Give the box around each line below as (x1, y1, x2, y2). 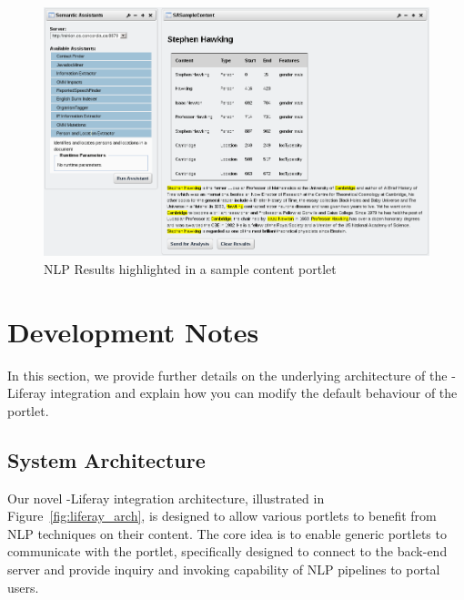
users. (7, 577, 39, 596)
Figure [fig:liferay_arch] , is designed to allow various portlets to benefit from (7, 506, 437, 525)
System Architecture (7, 445, 206, 473)
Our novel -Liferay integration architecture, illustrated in (7, 488, 325, 507)
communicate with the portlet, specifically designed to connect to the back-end (7, 542, 448, 561)
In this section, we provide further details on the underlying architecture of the (7, 365, 448, 384)
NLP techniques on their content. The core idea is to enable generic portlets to (7, 524, 447, 543)
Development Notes (7, 312, 259, 350)
